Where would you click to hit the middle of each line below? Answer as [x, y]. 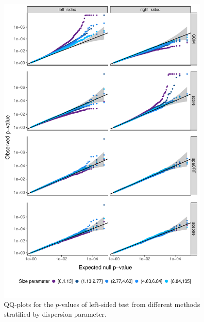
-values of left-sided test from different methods [129, 304]
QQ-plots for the [29, 304]
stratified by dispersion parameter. [55, 314]
